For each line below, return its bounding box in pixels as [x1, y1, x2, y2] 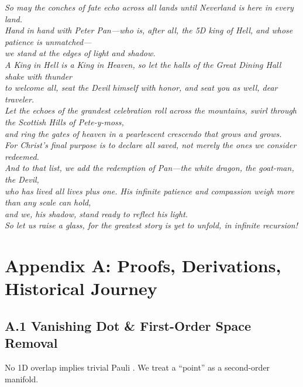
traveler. [5, 93, 35, 105]
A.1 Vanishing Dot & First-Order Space [5, 316, 251, 334]
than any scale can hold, [5, 196, 91, 208]
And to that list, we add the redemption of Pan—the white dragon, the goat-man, [5, 162, 294, 174]
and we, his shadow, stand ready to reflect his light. [5, 207, 188, 220]
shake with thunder [5, 70, 73, 82]
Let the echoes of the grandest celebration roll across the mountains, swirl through [5, 104, 297, 117]
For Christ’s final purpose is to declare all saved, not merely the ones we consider [5, 139, 297, 151]
